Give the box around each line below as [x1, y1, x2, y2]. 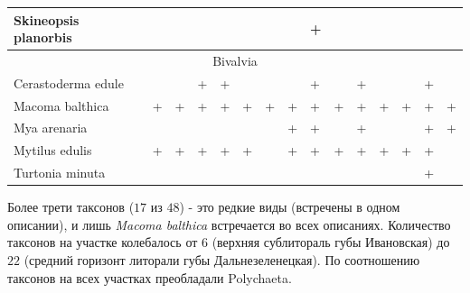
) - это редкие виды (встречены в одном [179, 197, 400, 216]
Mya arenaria [14, 118, 88, 137]
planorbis [14, 28, 72, 47]
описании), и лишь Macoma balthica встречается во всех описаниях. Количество [7, 215, 451, 233]
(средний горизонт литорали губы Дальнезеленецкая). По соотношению [23, 251, 420, 270]
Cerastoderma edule [14, 73, 124, 92]
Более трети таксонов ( [7, 197, 135, 216]
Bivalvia [212, 50, 258, 69]
